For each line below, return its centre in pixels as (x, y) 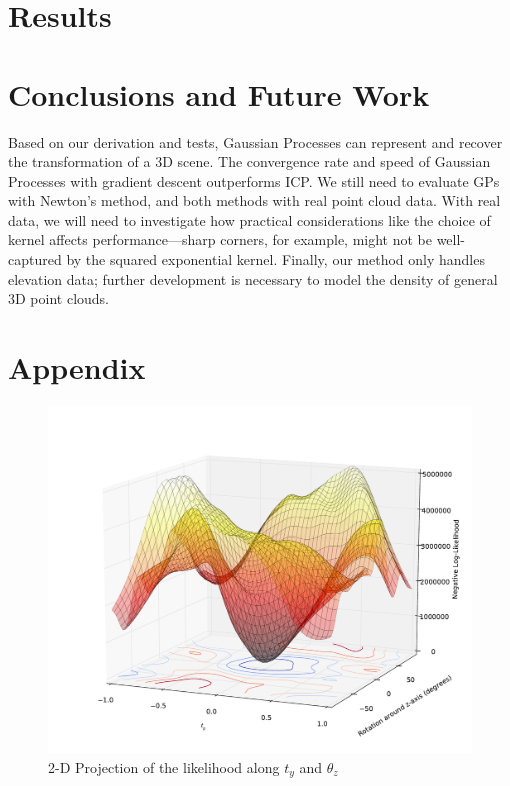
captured (35, 259)
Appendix (77, 367)
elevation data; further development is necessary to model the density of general (253, 278)
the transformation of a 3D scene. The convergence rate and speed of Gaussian (249, 161)
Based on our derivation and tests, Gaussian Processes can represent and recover (255, 141)
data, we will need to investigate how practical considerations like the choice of (249, 219)
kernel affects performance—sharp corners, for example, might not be (220, 239)
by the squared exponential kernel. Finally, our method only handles (275, 259)
